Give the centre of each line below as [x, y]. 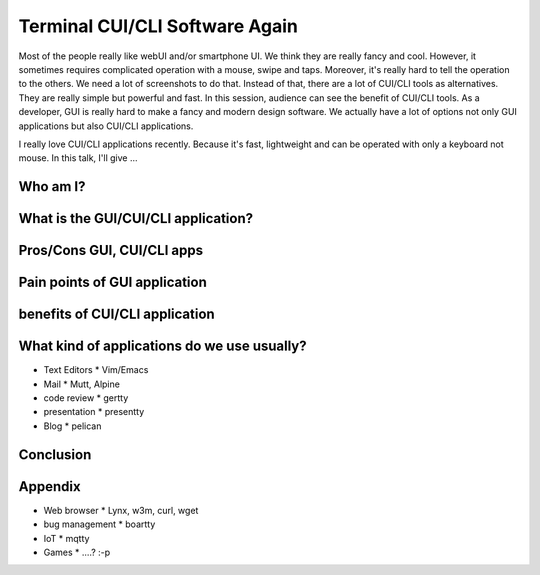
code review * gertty [86, 398]
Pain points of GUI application [112, 282]
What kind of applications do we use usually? [162, 346]
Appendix [49, 486]
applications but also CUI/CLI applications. [106, 126]
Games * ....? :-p [77, 552]
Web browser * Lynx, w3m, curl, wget [121, 510]
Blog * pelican [72, 426]
